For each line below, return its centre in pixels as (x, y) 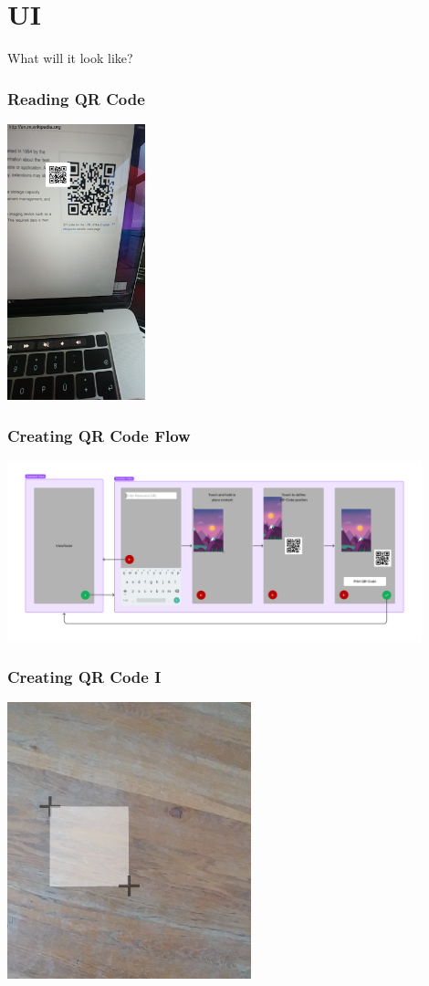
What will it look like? (70, 58)
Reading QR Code (76, 98)
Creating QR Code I (84, 677)
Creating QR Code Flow (99, 435)
